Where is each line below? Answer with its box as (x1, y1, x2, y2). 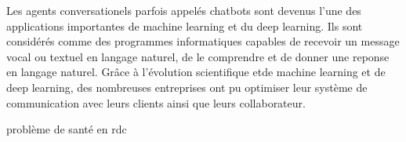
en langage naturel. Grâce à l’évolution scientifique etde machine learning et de (6, 64, 386, 80)
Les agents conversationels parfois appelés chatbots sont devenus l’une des (6, 2, 361, 18)
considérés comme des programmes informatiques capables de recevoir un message (6, 33, 400, 49)
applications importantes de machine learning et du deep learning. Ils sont (6, 17, 363, 34)
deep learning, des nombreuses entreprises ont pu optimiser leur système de (6, 78, 368, 95)
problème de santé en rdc (6, 121, 127, 137)
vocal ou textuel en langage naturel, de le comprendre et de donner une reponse (6, 48, 390, 64)
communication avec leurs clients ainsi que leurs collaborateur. (6, 94, 306, 111)
